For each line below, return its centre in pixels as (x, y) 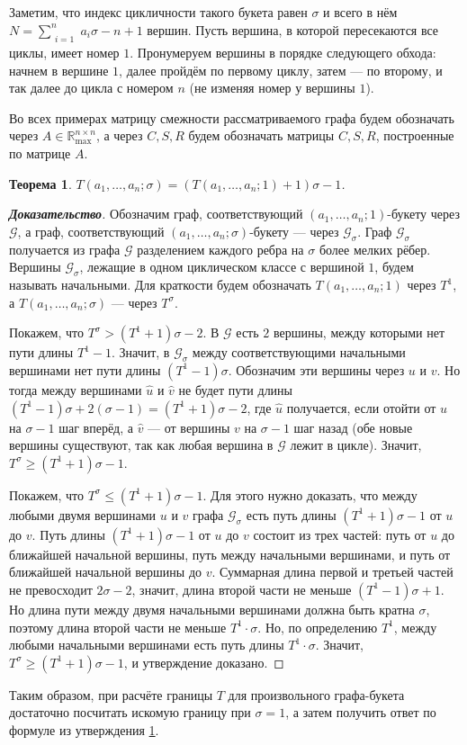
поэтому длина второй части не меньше (118, 627)
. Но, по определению (318, 627)
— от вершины (189, 427)
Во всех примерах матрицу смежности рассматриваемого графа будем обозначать (232, 117)
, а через (119, 135)
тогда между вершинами (76, 389)
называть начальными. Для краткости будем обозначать (160, 284)
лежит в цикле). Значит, (356, 445)
